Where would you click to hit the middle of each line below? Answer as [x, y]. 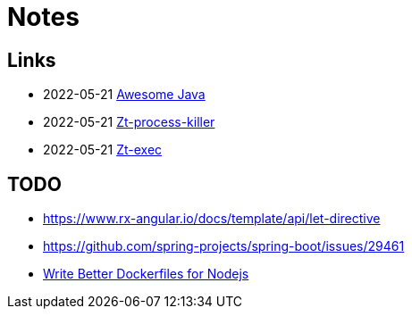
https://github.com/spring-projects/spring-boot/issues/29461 [224, 246]
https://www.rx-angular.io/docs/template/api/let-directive [212, 219]
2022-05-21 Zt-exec [103, 150]
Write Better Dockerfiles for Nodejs [146, 274]
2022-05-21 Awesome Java [124, 95]
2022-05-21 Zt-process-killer [129, 122]
